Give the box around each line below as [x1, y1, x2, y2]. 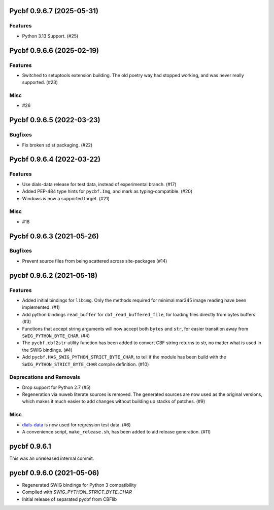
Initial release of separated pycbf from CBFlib [22, 496, 117, 502]
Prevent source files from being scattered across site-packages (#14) [22, 258, 167, 264]
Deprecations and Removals [9, 374, 81, 381]
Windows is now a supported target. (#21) [22, 195, 110, 201]
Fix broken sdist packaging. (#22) [22, 142, 93, 148]
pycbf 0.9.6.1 [9, 442, 51, 451]
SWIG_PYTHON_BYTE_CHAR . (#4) [22, 333, 90, 339]
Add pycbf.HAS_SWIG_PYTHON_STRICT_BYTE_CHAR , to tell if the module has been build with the [22, 354, 226, 360]
